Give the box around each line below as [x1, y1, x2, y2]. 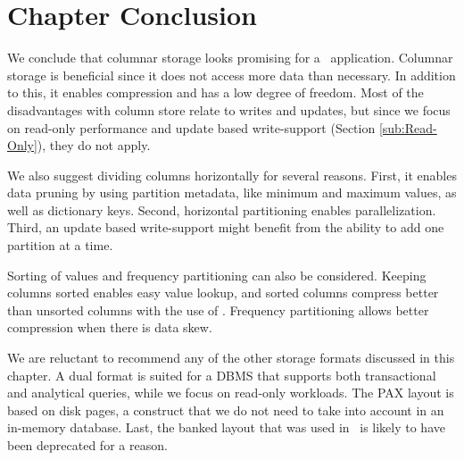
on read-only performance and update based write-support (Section [7, 118, 376, 137]
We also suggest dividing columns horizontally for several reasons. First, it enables [7, 165, 457, 184]
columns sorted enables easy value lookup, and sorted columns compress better [7, 283, 439, 302]
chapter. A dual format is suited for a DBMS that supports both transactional [7, 365, 436, 384]
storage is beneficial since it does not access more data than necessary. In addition [7, 65, 456, 84]
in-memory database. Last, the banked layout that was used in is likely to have [7, 418, 445, 437]
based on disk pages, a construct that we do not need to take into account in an [7, 400, 444, 419]
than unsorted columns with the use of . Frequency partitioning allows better [7, 300, 429, 319]
